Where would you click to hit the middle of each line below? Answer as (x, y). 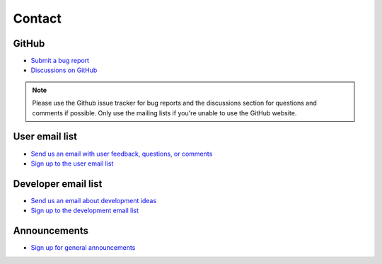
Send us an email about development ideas (94, 200)
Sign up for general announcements (83, 248)
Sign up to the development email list (85, 211)
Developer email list (58, 184)
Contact (37, 18)
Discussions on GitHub (64, 70)
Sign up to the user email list (72, 163)
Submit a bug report (60, 61)
